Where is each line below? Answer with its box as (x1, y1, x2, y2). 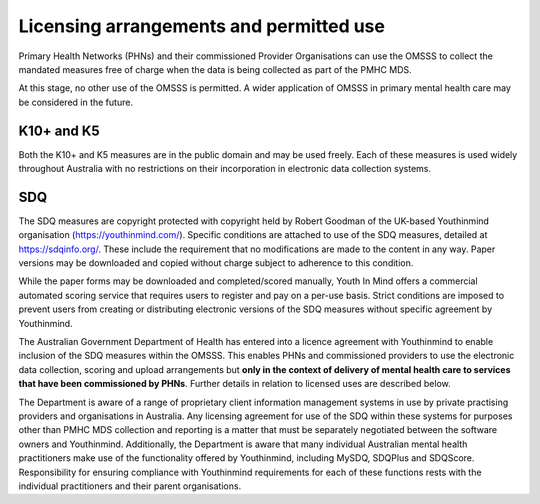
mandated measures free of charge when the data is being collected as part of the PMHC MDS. (18, 63, 412, 75)
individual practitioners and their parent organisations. (18, 480, 242, 492)
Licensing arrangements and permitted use (18, 15, 385, 37)
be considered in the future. (18, 96, 134, 108)
